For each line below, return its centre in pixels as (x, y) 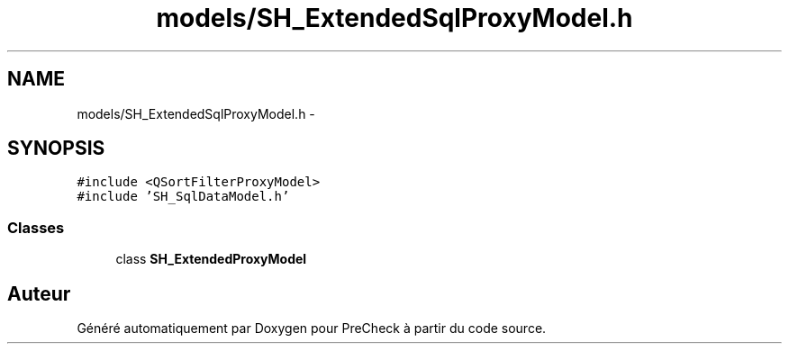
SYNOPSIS (56, 148)
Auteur (39, 293)
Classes (36, 227)
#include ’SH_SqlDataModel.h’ (183, 197)
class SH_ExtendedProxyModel (211, 259)
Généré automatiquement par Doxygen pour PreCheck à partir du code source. (312, 328)
